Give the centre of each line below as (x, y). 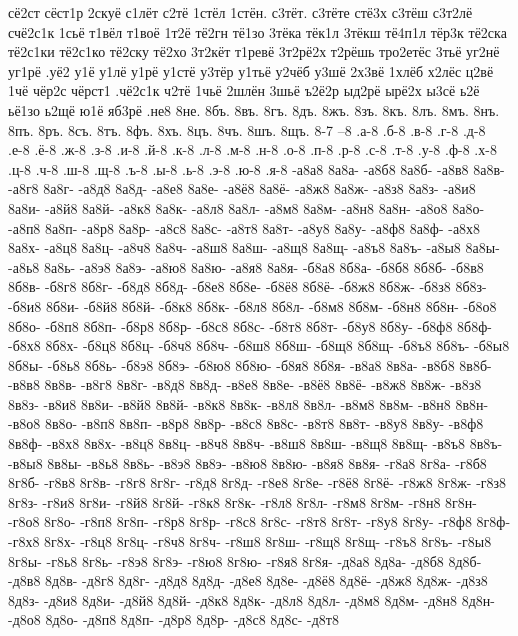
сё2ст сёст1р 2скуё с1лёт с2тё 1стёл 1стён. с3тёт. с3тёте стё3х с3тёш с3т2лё (240, 12)
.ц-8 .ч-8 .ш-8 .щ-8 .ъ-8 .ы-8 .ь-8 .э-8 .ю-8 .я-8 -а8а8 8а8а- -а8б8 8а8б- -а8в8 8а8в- (256, 168)
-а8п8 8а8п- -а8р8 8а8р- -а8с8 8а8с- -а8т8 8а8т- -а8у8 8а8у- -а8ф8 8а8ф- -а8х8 (244, 227)
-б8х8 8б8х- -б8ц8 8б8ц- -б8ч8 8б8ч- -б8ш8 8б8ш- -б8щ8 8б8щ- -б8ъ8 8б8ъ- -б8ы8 (259, 345)
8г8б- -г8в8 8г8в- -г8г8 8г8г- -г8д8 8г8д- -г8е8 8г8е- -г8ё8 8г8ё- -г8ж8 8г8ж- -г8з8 (257, 482)
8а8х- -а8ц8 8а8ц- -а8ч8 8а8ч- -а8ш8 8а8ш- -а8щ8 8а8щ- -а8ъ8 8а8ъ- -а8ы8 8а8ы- (254, 247)
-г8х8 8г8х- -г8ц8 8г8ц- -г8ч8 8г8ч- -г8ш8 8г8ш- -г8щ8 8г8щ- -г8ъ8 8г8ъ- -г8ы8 (250, 541)
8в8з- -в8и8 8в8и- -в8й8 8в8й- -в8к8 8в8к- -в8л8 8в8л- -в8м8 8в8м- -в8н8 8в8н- (248, 403)
